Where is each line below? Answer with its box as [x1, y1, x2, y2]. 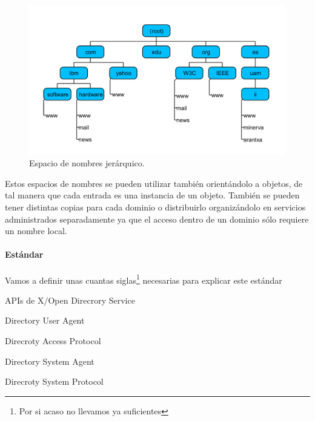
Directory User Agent [5, 314, 85, 327]
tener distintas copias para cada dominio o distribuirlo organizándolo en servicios [5, 200, 306, 213]
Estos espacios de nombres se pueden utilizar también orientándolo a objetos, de [5, 177, 303, 189]
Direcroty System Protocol [5, 375, 104, 388]
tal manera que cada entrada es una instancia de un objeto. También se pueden [5, 189, 300, 201]
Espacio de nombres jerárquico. [29, 157, 145, 169]
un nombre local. [5, 224, 67, 237]
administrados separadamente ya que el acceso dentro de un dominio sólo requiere [5, 212, 309, 225]
